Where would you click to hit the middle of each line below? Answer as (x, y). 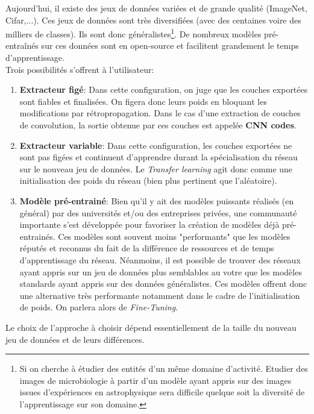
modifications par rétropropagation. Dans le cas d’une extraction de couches (160, 113)
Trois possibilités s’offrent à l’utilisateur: (80, 69)
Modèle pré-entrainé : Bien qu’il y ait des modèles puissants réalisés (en (157, 200)
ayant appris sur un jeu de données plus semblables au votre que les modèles (161, 271)
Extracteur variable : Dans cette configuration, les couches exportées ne (156, 145)
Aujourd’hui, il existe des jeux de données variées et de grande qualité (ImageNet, (156, 8)
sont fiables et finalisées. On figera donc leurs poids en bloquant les (143, 101)
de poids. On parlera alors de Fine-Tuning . (99, 307)
